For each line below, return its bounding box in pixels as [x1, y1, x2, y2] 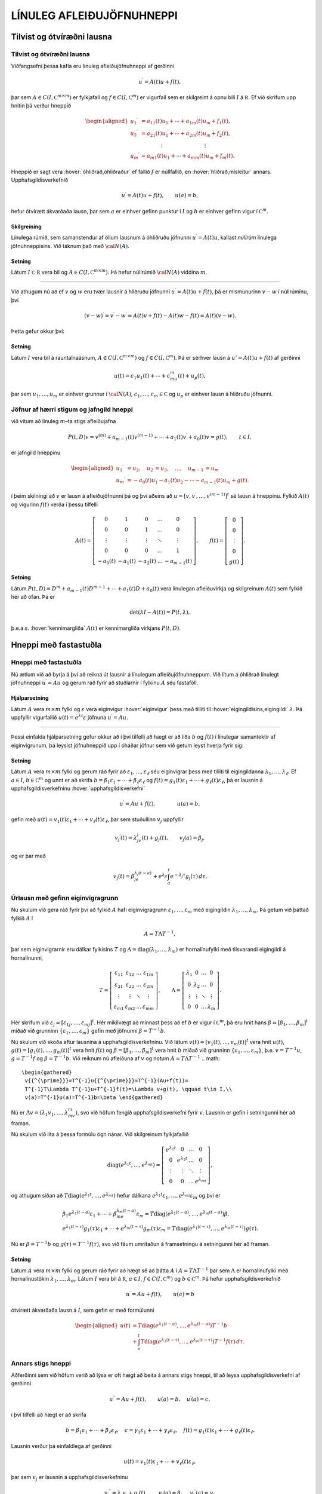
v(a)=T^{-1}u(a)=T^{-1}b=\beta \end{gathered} [24, 1094, 163, 1101]
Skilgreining [11, 223, 42, 230]
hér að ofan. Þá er [11, 593, 55, 601]
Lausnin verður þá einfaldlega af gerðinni [11, 1442, 112, 1449]
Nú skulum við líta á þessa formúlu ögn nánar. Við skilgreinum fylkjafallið [11, 1131, 189, 1138]
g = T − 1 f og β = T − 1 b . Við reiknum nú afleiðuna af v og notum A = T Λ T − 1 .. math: [11, 1054, 221, 1062]
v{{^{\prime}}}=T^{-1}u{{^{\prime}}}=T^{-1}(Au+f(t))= [24, 1077, 188, 1084]
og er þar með [11, 852, 46, 860]
